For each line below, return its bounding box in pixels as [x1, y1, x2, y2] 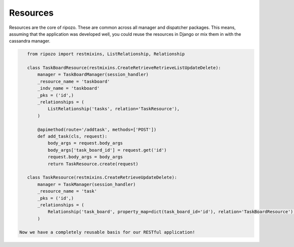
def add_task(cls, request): [37, 134, 108, 139]
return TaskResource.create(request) [48, 161, 139, 167]
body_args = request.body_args [48, 140, 123, 146]
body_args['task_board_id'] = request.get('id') [48, 147, 167, 153]
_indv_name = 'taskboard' [37, 86, 100, 91]
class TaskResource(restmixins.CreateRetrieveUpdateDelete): [27, 174, 177, 180]
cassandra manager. [9, 38, 50, 44]
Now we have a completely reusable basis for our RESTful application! [19, 229, 196, 235]
